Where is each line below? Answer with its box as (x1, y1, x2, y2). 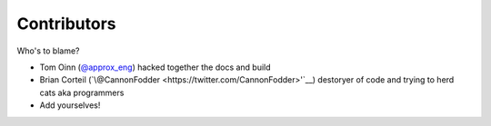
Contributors (16, 14, 117, 34)
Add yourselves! (39, 100, 101, 111)
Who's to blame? (16, 45, 80, 56)
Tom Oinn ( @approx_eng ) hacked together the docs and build (39, 62, 272, 73)
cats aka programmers (39, 87, 125, 98)
